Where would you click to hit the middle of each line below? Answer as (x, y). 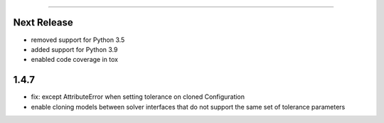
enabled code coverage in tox (75, 60)
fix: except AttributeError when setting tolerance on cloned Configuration (138, 97)
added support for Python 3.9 (74, 49)
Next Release (43, 22)
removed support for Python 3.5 (78, 40)
